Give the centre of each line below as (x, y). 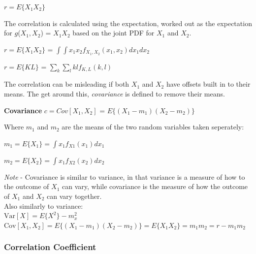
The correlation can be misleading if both (67, 84)
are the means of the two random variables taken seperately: (153, 127)
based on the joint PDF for (113, 33)
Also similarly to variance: (44, 206)
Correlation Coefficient (50, 247)
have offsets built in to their (208, 84)
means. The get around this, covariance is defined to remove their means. (114, 94)
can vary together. (74, 196)
